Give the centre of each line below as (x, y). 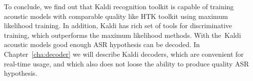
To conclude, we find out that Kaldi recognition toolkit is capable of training (119, 6)
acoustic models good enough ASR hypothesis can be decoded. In (102, 44)
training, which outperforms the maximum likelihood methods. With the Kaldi (123, 35)
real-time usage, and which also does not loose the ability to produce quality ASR (126, 63)
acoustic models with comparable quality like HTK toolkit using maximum (116, 16)
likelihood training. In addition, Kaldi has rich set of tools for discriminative (118, 25)
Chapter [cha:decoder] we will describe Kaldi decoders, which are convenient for (124, 54)
